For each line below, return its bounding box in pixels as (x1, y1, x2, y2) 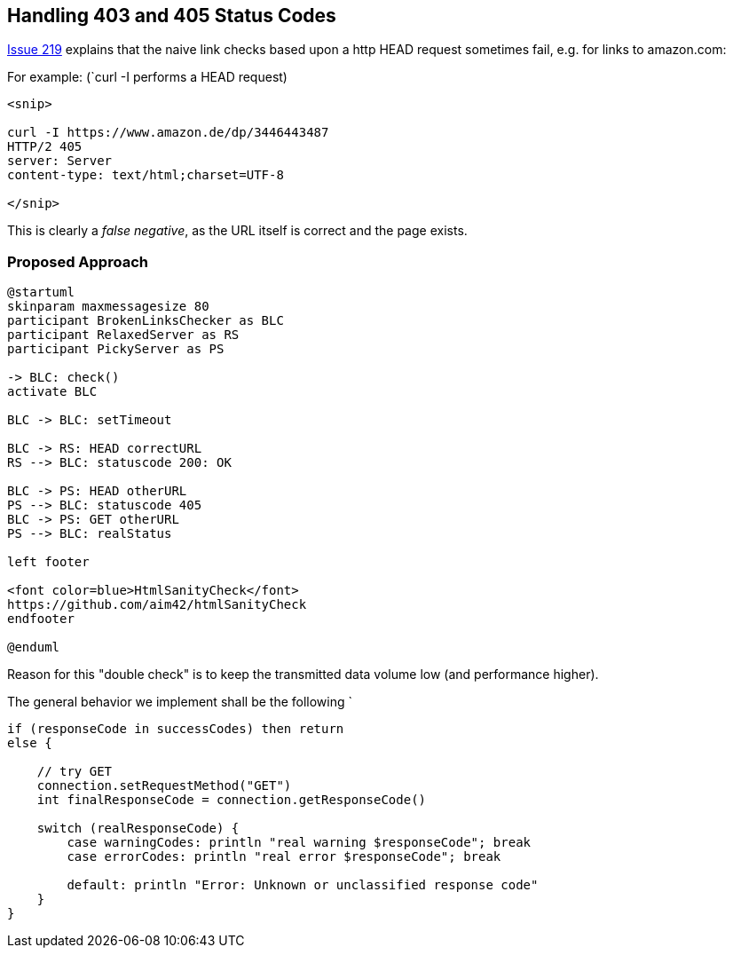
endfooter (7, 612, 75, 627)
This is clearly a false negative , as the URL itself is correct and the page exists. (7, 223, 468, 239)
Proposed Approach (7, 252, 148, 271)
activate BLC (7, 384, 98, 399)
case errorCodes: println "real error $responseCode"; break (67, 849, 501, 864)
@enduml (7, 640, 60, 655)
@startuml (7, 285, 75, 300)
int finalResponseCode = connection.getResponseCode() (36, 793, 427, 808)
